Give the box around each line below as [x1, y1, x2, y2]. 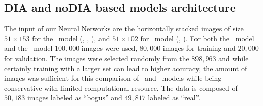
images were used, [81, 43, 138, 54]
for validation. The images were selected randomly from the [4, 52, 189, 63]
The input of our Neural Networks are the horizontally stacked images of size [4, 23, 244, 34]
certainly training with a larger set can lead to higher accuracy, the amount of [4, 63, 247, 73]
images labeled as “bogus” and [27, 92, 122, 103]
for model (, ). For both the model [140, 33, 254, 43]
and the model [4, 43, 53, 54]
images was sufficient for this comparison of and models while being [4, 73, 222, 83]
